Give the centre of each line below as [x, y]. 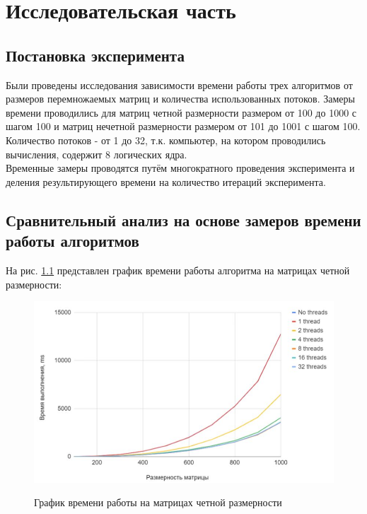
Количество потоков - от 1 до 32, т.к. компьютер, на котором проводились [166, 140]
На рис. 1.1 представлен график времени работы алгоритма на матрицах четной [178, 270]
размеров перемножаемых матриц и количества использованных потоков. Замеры [180, 99]
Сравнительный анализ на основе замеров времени [183, 220]
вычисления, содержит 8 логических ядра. [97, 154]
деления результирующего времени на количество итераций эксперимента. [166, 181]
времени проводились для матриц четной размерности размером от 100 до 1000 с [181, 112]
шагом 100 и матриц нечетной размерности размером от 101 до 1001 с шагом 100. [183, 126]
